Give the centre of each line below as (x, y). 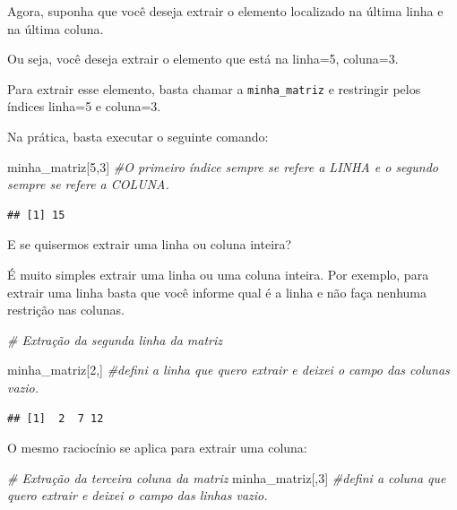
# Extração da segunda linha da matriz (115, 339)
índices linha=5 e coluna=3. (84, 106)
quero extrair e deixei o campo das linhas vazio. (138, 495)
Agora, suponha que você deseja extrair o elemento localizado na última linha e (225, 11)
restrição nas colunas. (66, 310)
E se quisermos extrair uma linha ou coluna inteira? (150, 244)
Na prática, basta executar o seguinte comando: (138, 137)
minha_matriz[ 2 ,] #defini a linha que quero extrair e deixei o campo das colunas (228, 370)
